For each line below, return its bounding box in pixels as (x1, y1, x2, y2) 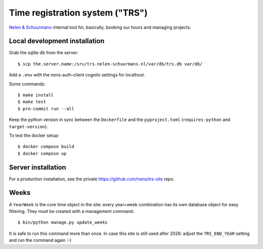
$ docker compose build (18, 144, 75, 150)
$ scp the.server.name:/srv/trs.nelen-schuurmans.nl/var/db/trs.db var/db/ (18, 61, 203, 67)
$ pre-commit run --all (18, 106, 75, 112)
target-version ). (9, 123, 48, 129)
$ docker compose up (18, 151, 67, 156)
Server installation (9, 163, 66, 172)
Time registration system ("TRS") (9, 7, 148, 18)
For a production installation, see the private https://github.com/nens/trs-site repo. (9, 176, 175, 182)
